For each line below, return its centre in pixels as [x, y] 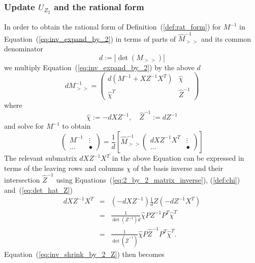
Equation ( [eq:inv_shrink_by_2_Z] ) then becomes [84, 254]
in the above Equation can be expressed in [178, 158]
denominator [24, 49]
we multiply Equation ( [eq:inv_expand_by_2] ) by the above [99, 67]
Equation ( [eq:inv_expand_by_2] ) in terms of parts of [90, 38]
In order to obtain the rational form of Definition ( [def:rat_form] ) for [113, 27]
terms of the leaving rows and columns [64, 168]
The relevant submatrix [41, 158]
